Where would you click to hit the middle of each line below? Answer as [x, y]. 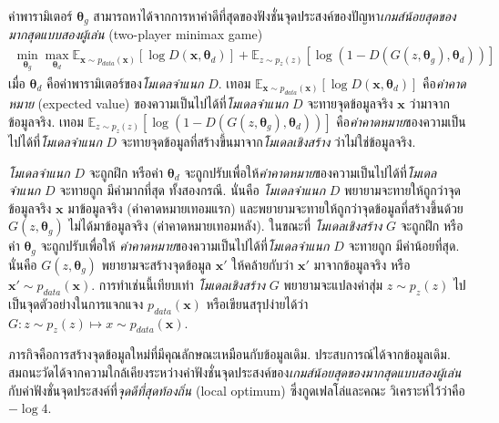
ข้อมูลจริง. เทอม [46, 121]
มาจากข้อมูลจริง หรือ [362, 264]
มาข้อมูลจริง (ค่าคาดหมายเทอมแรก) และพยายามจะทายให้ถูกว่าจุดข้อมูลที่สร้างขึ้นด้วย [265, 207]
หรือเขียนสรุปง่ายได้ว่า [257, 303]
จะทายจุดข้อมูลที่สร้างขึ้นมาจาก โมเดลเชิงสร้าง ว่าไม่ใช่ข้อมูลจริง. [268, 142]
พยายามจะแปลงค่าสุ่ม [333, 284]
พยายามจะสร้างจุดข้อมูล [156, 264]
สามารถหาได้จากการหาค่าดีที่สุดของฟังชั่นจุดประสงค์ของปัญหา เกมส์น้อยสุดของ [275, 15]
